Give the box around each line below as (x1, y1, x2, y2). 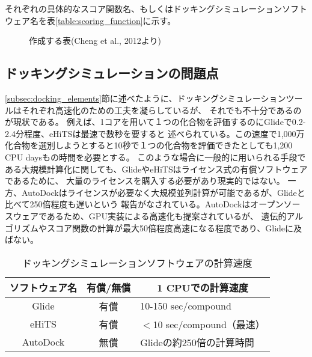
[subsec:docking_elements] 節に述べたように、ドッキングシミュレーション (5, 91, 286, 104)
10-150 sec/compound (140, 299, 231, 313)
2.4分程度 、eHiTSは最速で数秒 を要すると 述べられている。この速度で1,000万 (5, 127, 305, 139)
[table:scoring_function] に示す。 (55, 14, 176, 26)
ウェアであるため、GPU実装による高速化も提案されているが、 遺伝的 (13, 209, 287, 222)
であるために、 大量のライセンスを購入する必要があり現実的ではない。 (5, 174, 285, 187)
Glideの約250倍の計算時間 (140, 335, 254, 349)
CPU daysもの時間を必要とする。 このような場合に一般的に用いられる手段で (5, 150, 306, 163)
